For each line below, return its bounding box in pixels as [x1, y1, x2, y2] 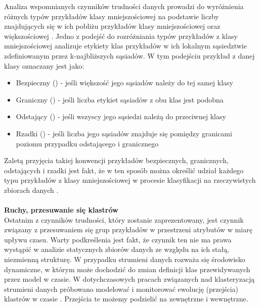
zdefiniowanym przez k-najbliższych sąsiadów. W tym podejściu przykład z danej [4, 50, 255, 61]
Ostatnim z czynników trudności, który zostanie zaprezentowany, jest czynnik [4, 214, 244, 225]
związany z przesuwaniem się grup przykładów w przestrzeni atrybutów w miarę [4, 224, 252, 235]
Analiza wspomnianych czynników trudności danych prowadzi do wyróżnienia [4, 1, 244, 11]
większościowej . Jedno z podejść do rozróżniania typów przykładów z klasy [4, 30, 238, 41]
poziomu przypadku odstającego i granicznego [16, 138, 159, 148]
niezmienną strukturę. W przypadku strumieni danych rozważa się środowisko [4, 254, 245, 265]
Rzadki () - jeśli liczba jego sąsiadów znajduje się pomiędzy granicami [16, 128, 232, 138]
